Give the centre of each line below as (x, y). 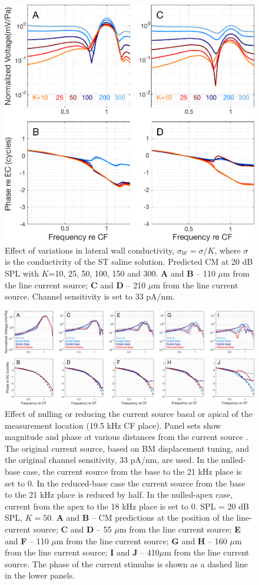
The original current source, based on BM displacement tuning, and (127, 448)
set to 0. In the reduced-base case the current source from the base (125, 483)
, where (228, 250)
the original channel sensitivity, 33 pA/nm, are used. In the (112, 460)
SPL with (22, 273)
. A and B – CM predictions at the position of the (142, 517)
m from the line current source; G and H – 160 (142, 540)
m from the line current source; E (180, 529)
